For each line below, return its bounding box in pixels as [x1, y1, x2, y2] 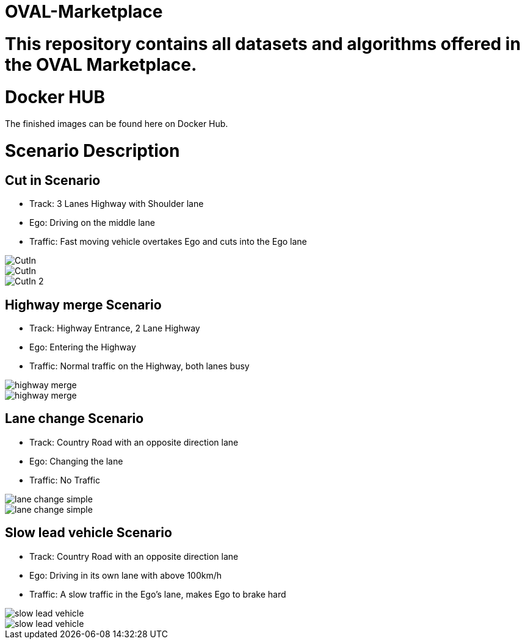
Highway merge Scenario [5, 297, 162, 313]
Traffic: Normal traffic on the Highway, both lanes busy [29, 361, 250, 372]
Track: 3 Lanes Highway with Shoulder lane [29, 198, 204, 209]
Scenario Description [5, 140, 180, 161]
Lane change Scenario [5, 411, 144, 427]
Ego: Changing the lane [29, 455, 123, 466]
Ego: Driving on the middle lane [29, 217, 155, 228]
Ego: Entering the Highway [29, 342, 136, 353]
